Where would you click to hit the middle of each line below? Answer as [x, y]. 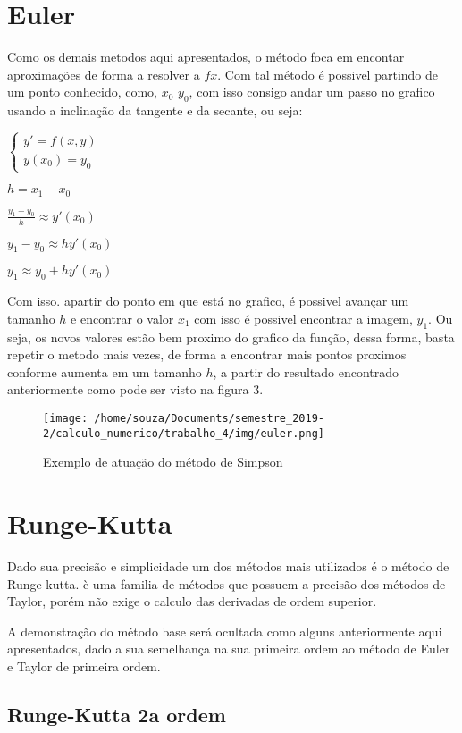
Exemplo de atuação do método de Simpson [163, 462]
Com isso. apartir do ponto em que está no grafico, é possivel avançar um [208, 301]
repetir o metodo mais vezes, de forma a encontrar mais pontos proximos [207, 354]
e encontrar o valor [122, 318]
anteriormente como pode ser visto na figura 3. [135, 389]
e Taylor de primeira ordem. [84, 666]
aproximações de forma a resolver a [104, 74]
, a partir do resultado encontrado [306, 371]
